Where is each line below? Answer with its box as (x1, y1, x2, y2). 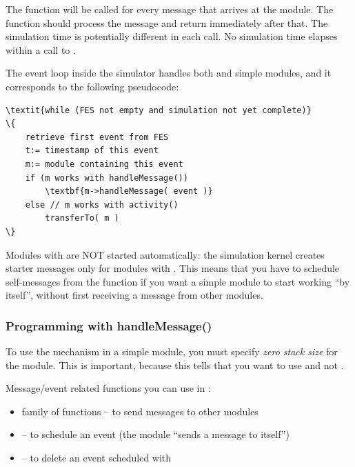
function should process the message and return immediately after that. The (6, 15, 328, 30)
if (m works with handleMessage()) (25, 172, 188, 183)
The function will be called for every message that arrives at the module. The (6, 2, 334, 16)
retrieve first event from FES (25, 132, 169, 142)
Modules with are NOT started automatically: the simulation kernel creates (6, 247, 325, 261)
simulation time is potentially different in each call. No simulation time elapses (6, 29, 338, 43)
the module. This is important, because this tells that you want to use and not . (6, 357, 344, 372)
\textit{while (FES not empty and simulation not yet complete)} (6, 105, 312, 115)
